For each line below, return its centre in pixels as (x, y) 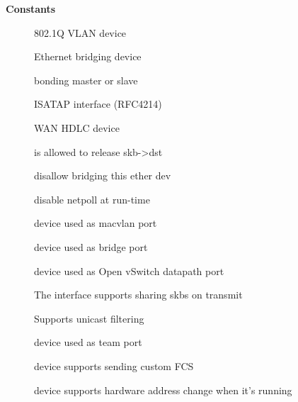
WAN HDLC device (77, 127)
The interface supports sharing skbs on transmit (138, 295)
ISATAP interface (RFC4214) (98, 104)
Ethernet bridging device (88, 56)
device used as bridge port (91, 246)
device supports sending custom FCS (114, 365)
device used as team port (88, 342)
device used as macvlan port (96, 223)
